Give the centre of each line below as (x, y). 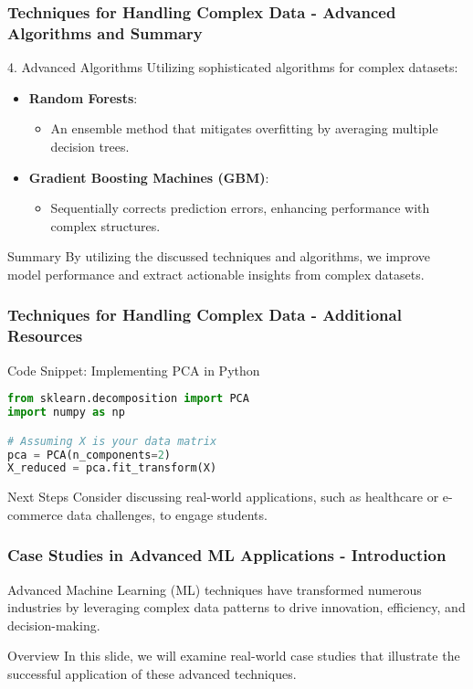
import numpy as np (66, 413)
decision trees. (90, 146)
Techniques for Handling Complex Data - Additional (205, 315)
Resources (45, 336)
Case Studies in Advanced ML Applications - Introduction (227, 555)
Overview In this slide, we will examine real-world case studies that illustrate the (234, 656)
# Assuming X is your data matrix (112, 441)
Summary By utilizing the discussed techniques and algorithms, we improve (219, 256)
